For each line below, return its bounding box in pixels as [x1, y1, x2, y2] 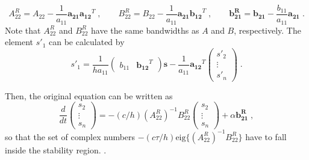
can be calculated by [48, 35, 125, 48]
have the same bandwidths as [91, 23, 199, 36]
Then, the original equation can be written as [5, 89, 173, 102]
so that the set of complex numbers [5, 130, 136, 143]
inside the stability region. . [5, 143, 107, 156]
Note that [5, 23, 41, 36]
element [5, 35, 34, 48]
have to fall [245, 130, 287, 143]
